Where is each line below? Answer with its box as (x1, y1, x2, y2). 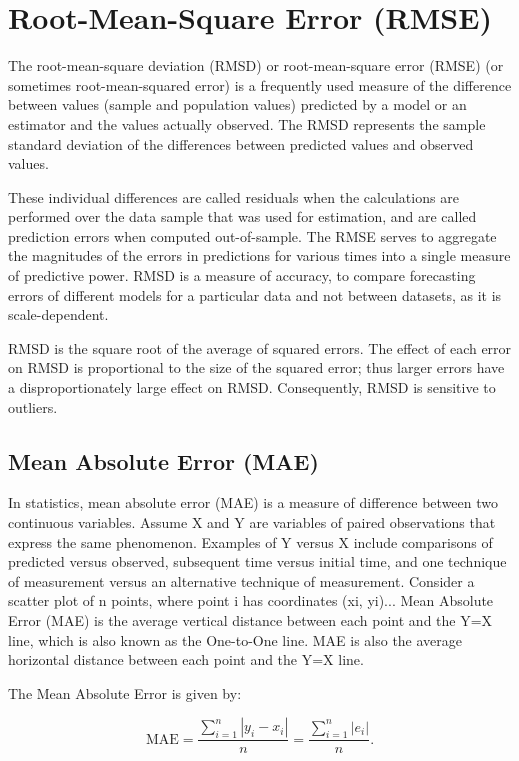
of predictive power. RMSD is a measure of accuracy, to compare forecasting (8, 265, 476, 286)
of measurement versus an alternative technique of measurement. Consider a (8, 570, 475, 591)
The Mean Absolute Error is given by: (8, 682, 242, 703)
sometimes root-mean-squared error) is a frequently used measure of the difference (8, 74, 512, 95)
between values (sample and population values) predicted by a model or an (8, 94, 467, 115)
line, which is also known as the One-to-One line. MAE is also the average (8, 629, 463, 650)
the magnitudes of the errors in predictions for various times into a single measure (8, 245, 511, 266)
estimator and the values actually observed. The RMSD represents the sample (8, 113, 486, 134)
